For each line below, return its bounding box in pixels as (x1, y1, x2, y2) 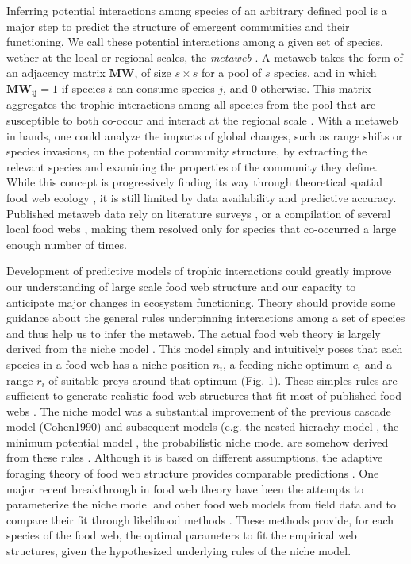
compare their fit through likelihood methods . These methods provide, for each (6, 511, 394, 528)
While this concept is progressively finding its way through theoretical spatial (6, 174, 382, 190)
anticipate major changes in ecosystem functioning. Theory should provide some (6, 294, 396, 310)
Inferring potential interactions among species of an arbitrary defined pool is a (6, 2, 387, 18)
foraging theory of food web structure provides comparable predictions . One (6, 465, 379, 482)
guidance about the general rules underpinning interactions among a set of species (6, 309, 405, 326)
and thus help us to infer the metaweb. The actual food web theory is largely (6, 324, 381, 341)
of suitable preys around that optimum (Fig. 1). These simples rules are (48, 371, 398, 388)
